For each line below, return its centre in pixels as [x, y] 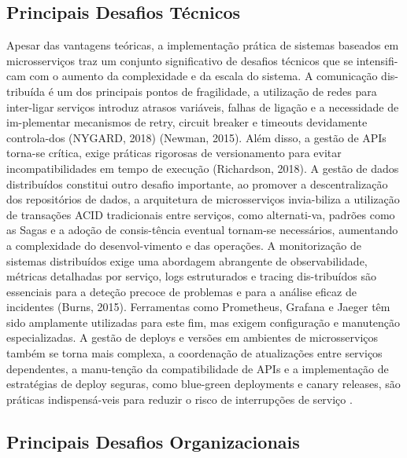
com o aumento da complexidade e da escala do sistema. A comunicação [203, 76]
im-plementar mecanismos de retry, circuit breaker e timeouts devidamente [187, 122]
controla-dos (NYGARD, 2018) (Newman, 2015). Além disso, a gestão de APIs [196, 137]
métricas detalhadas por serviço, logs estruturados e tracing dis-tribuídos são [191, 276]
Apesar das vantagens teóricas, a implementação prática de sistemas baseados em [203, 45]
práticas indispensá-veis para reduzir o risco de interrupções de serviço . [179, 399]
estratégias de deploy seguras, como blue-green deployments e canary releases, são [203, 384]
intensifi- [377, 60]
